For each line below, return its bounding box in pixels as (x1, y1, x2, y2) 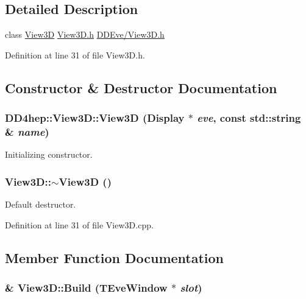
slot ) (180, 280, 202, 295)
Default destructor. (5, 198, 76, 211)
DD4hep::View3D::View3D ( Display (5, 110, 185, 125)
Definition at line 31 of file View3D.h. (5, 48, 145, 61)
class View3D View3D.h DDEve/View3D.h (5, 28, 165, 41)
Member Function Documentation (5, 248, 224, 267)
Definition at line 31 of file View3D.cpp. (5, 218, 154, 231)
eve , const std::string (197, 110, 301, 125)
